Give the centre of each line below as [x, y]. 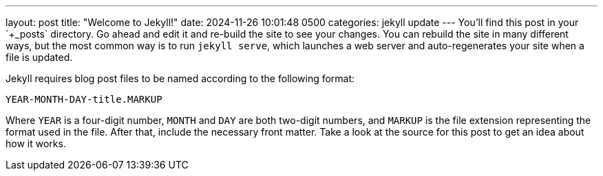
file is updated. [39, 57]
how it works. [36, 143]
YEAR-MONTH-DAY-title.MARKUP [84, 99]
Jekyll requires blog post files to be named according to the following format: [180, 78]
